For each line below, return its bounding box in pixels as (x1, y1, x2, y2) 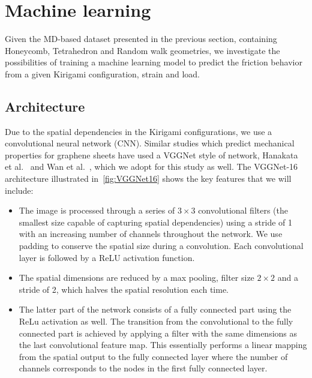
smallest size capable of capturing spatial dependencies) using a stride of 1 (19, 215, 293, 228)
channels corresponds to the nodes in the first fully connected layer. (19, 362, 268, 374)
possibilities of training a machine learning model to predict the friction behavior (5, 56, 302, 68)
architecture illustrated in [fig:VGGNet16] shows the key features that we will (5, 172, 292, 185)
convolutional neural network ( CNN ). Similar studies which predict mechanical (5, 137, 295, 149)
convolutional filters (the (198, 204, 289, 217)
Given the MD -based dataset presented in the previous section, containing (5, 32, 277, 45)
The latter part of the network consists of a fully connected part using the (19, 303, 292, 316)
